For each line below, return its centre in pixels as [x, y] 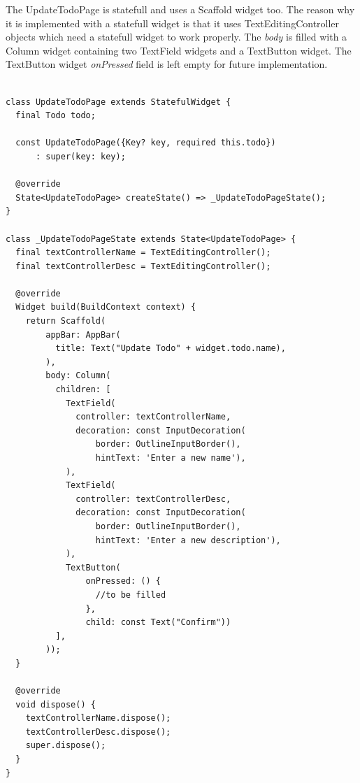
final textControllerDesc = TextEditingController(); [143, 266]
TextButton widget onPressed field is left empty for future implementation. [167, 64]
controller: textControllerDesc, [153, 499]
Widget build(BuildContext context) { [106, 307]
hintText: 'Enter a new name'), [171, 458]
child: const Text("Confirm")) [158, 623]
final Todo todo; [56, 116]
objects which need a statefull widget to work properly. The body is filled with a [177, 37]
